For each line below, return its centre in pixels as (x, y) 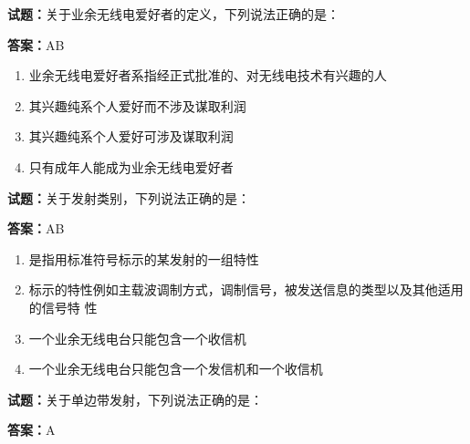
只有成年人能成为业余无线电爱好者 (131, 166)
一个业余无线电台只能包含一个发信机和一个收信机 (176, 369)
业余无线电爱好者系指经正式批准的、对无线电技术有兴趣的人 (208, 75)
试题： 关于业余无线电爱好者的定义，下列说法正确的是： (173, 14)
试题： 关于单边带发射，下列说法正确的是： (135, 399)
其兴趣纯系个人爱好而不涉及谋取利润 (137, 105)
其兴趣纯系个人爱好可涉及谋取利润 (131, 136)
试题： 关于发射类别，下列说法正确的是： (129, 197)
